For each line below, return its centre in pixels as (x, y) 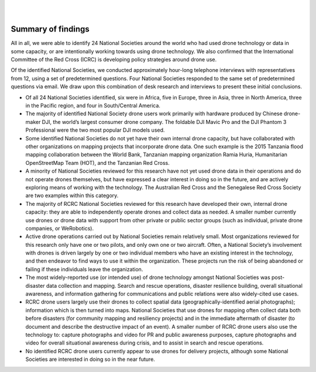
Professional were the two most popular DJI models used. (95, 130)
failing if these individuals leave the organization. (84, 269)
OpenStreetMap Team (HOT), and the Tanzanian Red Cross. (97, 163)
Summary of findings (50, 29)
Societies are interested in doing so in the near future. (90, 359)
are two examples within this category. (72, 195)
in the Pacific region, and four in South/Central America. (93, 106)
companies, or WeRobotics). (59, 228)
